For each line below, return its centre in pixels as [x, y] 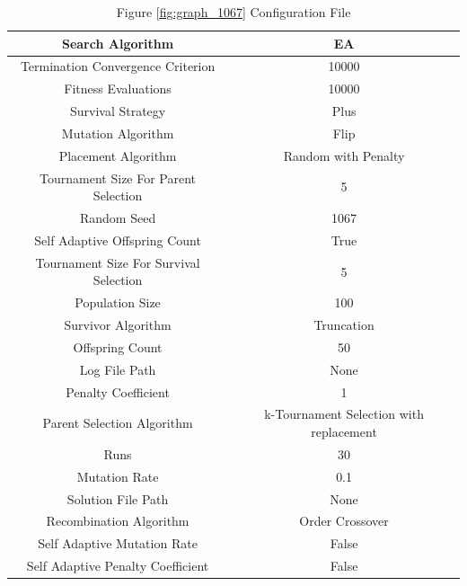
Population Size [118, 302]
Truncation [344, 325]
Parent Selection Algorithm [118, 423]
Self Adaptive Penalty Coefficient [118, 566]
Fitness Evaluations [118, 89]
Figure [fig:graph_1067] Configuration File [233, 12]
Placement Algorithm [118, 155]
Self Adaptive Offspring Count [118, 240]
